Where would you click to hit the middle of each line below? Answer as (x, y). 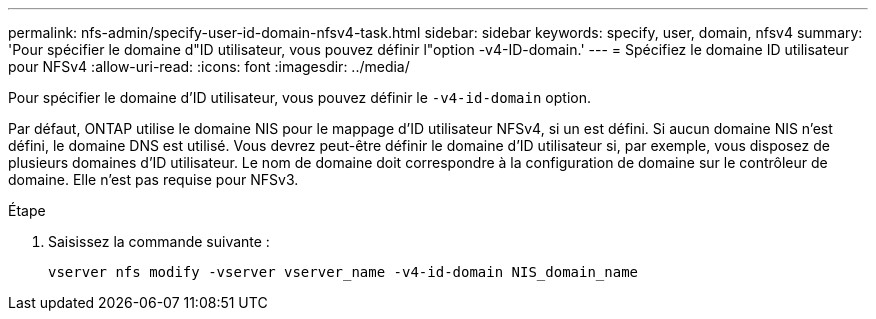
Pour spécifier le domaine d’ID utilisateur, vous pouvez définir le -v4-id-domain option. (299, 97)
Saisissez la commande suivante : (159, 241)
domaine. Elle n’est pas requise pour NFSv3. (153, 179)
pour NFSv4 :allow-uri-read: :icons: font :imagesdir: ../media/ (209, 66)
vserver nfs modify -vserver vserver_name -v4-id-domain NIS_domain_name (343, 272)
